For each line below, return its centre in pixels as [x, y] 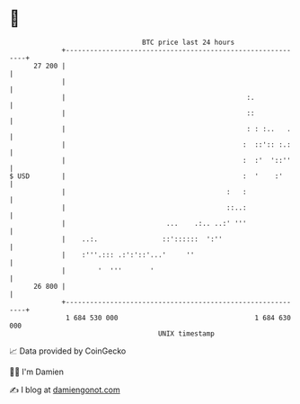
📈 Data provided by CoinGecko [68, 351]
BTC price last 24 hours [189, 42]
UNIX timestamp [186, 333]
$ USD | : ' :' [146, 176]
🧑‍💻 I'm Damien [37, 372]
